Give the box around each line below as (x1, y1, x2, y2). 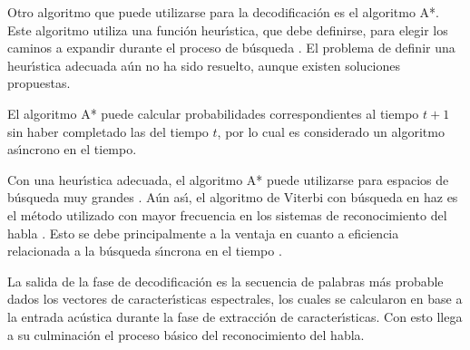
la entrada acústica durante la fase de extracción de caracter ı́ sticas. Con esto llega (7, 306, 463, 326)
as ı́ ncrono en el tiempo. (7, 140, 137, 159)
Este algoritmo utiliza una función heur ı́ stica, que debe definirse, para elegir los (7, 20, 448, 39)
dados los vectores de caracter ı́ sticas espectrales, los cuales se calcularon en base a (7, 289, 463, 308)
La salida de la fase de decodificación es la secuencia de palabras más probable (7, 271, 444, 290)
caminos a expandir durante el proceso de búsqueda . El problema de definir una (7, 38, 455, 57)
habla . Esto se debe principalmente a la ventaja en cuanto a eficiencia (7, 223, 399, 242)
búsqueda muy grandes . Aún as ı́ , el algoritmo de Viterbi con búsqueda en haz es (7, 188, 458, 207)
